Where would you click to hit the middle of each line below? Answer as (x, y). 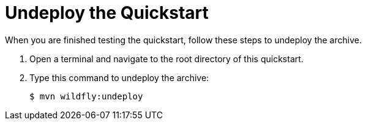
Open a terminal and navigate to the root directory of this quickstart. (166, 59)
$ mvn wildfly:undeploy (86, 96)
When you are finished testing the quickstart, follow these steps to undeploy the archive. (183, 40)
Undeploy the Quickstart (107, 13)
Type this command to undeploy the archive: (119, 77)
